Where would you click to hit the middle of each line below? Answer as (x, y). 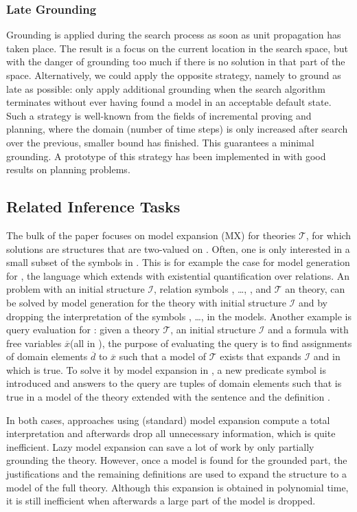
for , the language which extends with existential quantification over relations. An (178, 275)
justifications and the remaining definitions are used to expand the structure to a (177, 474)
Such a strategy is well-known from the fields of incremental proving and (159, 115)
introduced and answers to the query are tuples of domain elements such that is (174, 383)
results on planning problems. (68, 169)
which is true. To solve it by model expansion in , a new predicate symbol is (166, 369)
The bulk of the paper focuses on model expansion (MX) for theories (151, 235)
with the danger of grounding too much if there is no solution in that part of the (176, 62)
